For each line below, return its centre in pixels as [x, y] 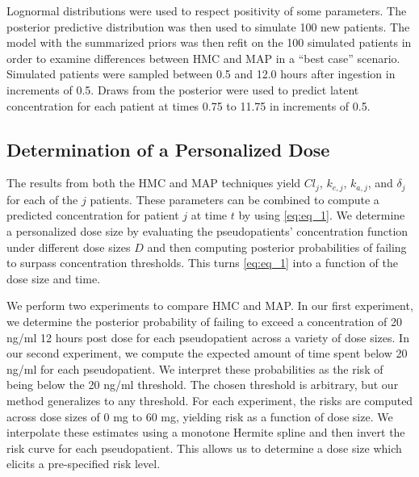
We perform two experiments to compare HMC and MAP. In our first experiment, [210, 305]
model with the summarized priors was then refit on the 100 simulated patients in [209, 42]
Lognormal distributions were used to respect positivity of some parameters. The [207, 10]
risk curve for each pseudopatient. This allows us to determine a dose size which [204, 448]
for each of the [42, 199]
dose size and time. [54, 278]
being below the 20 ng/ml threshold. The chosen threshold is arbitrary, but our [203, 385]
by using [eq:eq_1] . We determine [322, 215]
